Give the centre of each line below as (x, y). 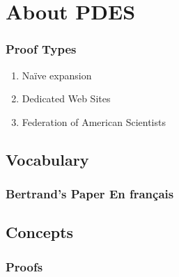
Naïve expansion (57, 75)
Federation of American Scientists (94, 121)
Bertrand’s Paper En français (90, 194)
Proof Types (41, 49)
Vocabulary (47, 159)
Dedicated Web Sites (66, 98)
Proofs (24, 266)
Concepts (40, 232)
